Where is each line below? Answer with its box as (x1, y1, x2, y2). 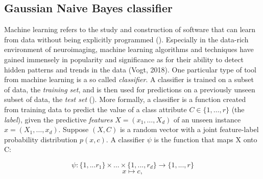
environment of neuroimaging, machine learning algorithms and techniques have (4, 44, 254, 55)
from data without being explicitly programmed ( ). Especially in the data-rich (4, 34, 249, 44)
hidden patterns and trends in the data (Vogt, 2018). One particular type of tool (4, 64, 256, 74)
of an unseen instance (173, 114, 241, 124)
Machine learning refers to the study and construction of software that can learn (4, 24, 256, 35)
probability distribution (4, 134, 78, 144)
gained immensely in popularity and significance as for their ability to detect (4, 54, 244, 64)
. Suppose (58, 124, 89, 135)
